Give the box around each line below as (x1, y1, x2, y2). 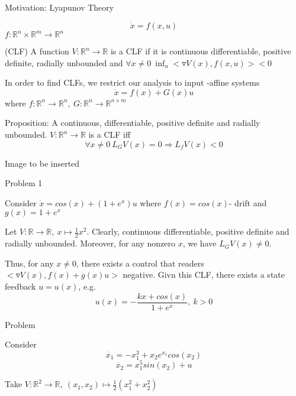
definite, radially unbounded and (5, 56, 123, 69)
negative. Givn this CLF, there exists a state (123, 268, 285, 281)
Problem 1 (5, 177, 43, 189)
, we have (182, 237, 217, 249)
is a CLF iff (88, 128, 131, 141)
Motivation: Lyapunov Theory (5, 1, 114, 13)
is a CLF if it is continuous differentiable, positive (110, 45, 291, 57)
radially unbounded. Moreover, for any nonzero (5, 237, 176, 249)
